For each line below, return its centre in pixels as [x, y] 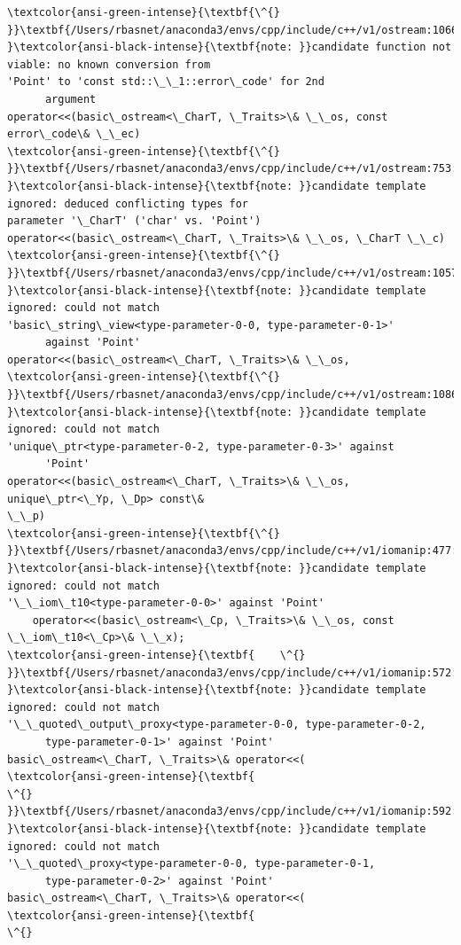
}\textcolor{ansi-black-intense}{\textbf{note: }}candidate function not [230, 47]
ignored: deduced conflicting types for [128, 203]
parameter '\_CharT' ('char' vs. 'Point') [134, 221]
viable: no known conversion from [109, 64]
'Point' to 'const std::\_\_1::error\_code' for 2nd [166, 82]
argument [70, 99]
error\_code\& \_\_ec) [74, 134]
